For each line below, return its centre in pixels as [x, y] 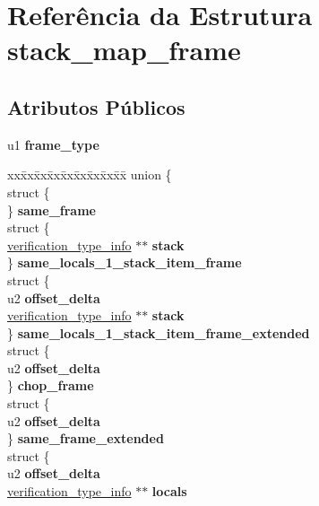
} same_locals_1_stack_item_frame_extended [159, 332]
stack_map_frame [124, 50]
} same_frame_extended [86, 438]
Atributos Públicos [96, 106]
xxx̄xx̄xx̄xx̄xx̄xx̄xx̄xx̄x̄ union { [90, 174]
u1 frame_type [53, 144]
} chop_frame [51, 385]
